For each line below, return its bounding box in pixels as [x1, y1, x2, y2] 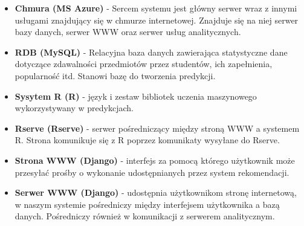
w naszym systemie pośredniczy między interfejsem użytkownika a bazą [15, 198, 280, 210]
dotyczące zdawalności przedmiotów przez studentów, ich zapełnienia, [15, 57, 273, 70]
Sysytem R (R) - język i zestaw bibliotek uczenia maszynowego [15, 89, 257, 102]
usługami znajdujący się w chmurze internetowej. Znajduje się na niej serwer [15, 13, 299, 26]
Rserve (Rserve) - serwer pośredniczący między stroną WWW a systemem [15, 121, 300, 134]
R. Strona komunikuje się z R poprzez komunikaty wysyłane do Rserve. [15, 134, 280, 146]
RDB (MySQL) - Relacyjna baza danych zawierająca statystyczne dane [15, 45, 288, 58]
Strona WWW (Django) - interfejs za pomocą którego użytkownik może [15, 153, 295, 166]
